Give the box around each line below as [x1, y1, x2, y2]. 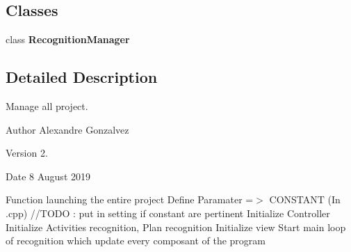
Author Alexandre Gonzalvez [6, 122, 129, 136]
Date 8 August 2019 [6, 168, 90, 183]
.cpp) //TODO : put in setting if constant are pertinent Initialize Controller [6, 205, 330, 220]
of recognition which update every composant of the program [6, 233, 266, 248]
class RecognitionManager [6, 32, 130, 47]
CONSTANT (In [269, 192, 341, 207]
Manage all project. [6, 99, 88, 113]
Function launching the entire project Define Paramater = [6, 192, 254, 207]
